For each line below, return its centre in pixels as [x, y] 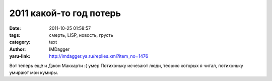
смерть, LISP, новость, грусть [81, 35]
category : [20, 42]
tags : [15, 35]
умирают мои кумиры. [34, 72]
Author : [18, 49]
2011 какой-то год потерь [65, 13]
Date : [15, 28]
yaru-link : [20, 56]
